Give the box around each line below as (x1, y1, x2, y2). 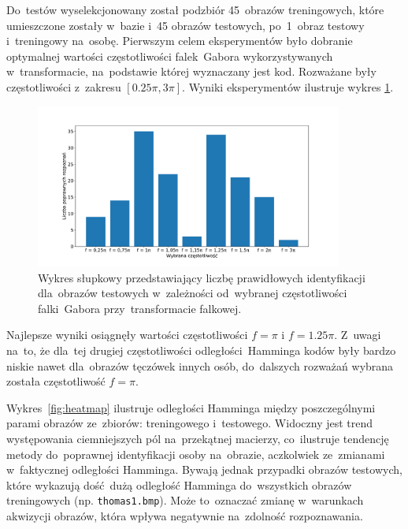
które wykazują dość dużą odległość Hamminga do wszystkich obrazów (6, 476, 352, 493)
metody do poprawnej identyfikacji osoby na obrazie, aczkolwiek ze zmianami (6, 445, 385, 462)
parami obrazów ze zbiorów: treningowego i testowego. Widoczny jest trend (6, 415, 373, 431)
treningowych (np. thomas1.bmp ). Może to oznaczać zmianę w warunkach (6, 492, 364, 509)
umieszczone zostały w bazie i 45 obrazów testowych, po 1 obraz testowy (6, 17, 365, 33)
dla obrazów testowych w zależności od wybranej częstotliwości (38, 285, 347, 301)
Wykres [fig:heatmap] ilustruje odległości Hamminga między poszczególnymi (6, 399, 376, 415)
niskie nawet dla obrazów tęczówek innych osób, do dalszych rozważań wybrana (6, 357, 394, 374)
